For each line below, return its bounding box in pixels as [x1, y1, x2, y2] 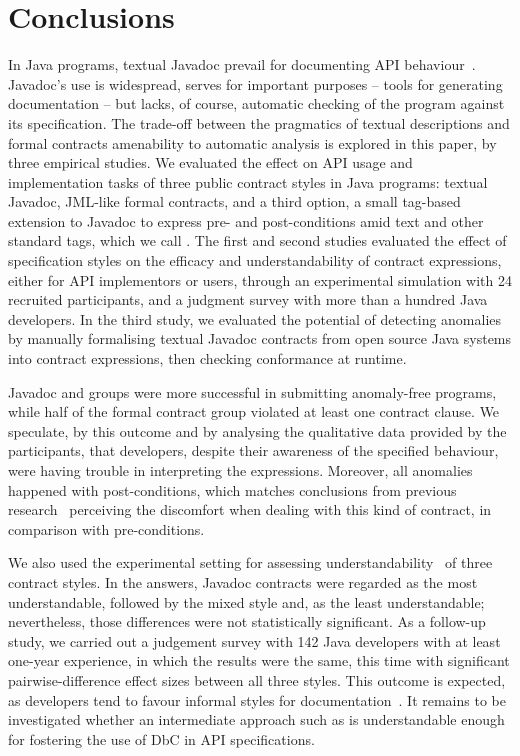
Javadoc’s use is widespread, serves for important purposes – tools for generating [8, 73, 503, 94]
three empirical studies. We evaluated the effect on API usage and [8, 152, 413, 173]
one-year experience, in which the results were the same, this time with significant [8, 650, 510, 671]
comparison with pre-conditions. [8, 518, 205, 539]
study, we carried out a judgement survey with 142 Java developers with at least [8, 630, 501, 651]
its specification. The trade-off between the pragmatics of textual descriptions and [8, 112, 510, 133]
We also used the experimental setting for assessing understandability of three [8, 552, 493, 573]
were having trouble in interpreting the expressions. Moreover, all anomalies [8, 460, 473, 480]
